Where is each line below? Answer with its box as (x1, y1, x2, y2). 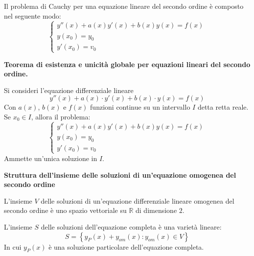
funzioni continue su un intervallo (90, 102, 190, 112)
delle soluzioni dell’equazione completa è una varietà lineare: (41, 221, 222, 232)
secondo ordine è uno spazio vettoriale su (4, 205, 127, 215)
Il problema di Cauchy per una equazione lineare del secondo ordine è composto (4, 1, 244, 11)
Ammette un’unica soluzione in (4, 153, 97, 163)
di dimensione (136, 205, 177, 215)
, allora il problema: (31, 111, 91, 121)
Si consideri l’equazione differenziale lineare (4, 85, 134, 95)
